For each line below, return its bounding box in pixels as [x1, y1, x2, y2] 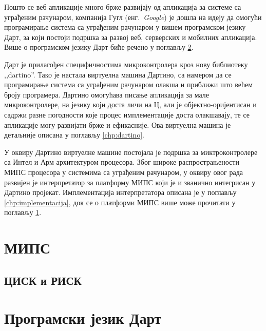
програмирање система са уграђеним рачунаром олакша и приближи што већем [4, 79, 253, 90]
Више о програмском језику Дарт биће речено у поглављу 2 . [4, 42, 194, 52]
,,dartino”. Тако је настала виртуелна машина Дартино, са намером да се [4, 69, 232, 80]
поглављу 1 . [4, 207, 42, 218]
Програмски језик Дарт [4, 307, 162, 328]
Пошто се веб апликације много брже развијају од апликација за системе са [4, 2, 241, 12]
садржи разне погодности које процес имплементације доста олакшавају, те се [4, 109, 250, 120]
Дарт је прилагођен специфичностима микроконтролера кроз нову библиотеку [4, 59, 248, 69]
